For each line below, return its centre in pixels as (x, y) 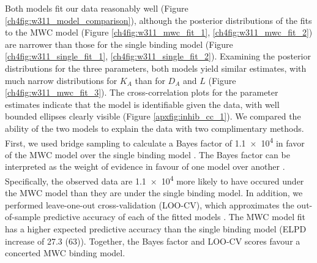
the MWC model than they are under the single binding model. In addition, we (154, 193)
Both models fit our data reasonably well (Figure (97, 8)
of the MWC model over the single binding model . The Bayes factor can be (147, 154)
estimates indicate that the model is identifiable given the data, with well (142, 104)
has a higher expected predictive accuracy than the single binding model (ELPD (156, 229)
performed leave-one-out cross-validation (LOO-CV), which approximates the (150, 204)
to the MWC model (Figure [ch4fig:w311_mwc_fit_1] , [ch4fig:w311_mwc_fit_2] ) (159, 32)
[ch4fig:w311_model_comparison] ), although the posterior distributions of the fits (158, 20)
